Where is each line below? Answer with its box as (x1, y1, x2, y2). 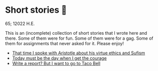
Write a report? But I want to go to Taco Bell (12, 60, 101, 66)
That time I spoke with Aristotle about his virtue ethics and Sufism (12, 50, 145, 56)
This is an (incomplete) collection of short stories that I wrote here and (5, 30, 147, 36)
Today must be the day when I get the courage (12, 55, 107, 61)
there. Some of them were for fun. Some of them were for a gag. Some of (5, 35, 154, 41)
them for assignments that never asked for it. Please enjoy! (5, 40, 124, 46)
